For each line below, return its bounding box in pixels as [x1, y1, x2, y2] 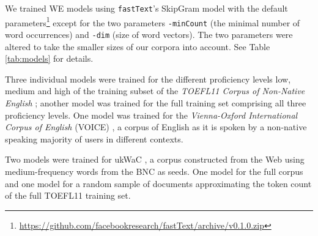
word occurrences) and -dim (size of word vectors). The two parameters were [5, 28, 293, 40]
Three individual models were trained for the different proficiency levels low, [5, 72, 291, 85]
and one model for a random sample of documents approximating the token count [5, 177, 312, 190]
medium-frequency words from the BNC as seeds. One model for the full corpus [5, 164, 303, 177]
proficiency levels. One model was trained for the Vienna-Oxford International [5, 108, 298, 121]
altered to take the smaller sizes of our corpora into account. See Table [5, 40, 270, 53]
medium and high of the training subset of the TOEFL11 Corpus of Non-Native [5, 84, 305, 97]
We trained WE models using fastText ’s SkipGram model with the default [5, 2, 288, 14]
